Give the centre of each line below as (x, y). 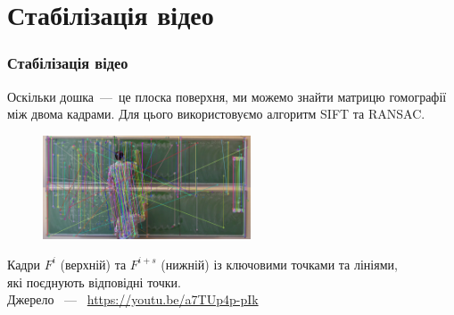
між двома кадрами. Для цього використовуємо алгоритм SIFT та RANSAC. (216, 114)
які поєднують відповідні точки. (94, 282)
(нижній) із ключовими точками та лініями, (279, 264)
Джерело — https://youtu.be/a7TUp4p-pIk (133, 299)
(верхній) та (93, 264)
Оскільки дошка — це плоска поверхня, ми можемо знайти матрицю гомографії (227, 96)
